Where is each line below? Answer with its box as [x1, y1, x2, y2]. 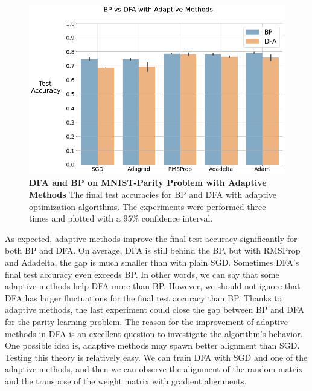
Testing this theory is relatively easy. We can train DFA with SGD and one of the [5, 350, 308, 363]
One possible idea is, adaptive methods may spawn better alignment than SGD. [5, 339, 300, 352]
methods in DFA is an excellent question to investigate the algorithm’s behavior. [5, 327, 303, 340]
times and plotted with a [29, 212, 121, 225]
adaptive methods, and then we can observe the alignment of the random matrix [5, 363, 303, 375]
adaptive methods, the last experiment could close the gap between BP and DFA [5, 303, 305, 316]
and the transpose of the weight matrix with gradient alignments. [5, 374, 247, 387]
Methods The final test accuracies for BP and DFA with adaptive [29, 188, 276, 201]
